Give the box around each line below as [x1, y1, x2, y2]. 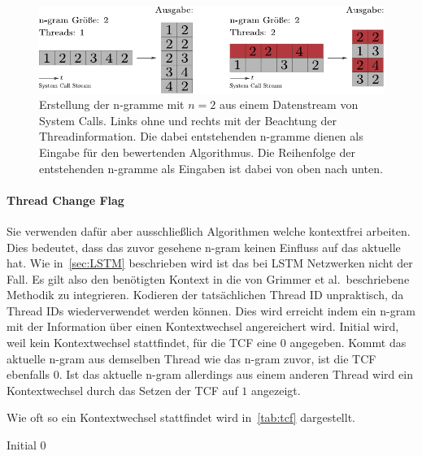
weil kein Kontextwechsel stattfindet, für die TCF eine [7, 334, 277, 351]
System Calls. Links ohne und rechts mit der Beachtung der [39, 111, 337, 128]
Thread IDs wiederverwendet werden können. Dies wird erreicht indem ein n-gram [7, 302, 415, 319]
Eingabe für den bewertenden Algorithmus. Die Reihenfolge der [39, 143, 355, 160]
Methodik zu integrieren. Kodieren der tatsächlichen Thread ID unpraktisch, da [7, 286, 404, 303]
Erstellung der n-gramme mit [39, 96, 185, 113]
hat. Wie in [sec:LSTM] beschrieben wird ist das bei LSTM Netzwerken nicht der [7, 254, 413, 271]
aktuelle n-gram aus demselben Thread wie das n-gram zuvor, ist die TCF [7, 350, 376, 367]
